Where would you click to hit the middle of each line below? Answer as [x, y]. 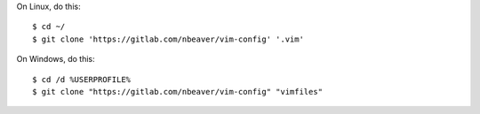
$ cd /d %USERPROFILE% [82, 79]
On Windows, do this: [56, 59]
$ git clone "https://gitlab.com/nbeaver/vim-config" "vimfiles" [178, 91]
